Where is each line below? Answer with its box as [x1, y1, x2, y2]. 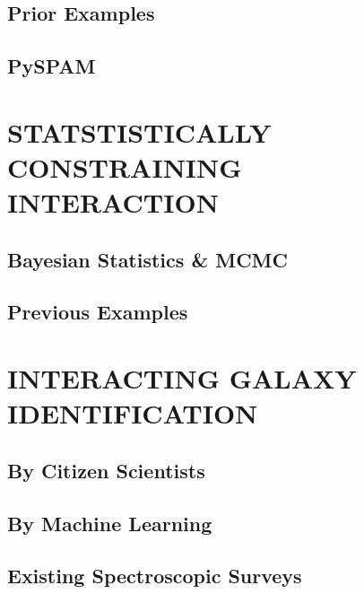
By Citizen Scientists [7, 456, 205, 484]
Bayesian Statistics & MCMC [7, 245, 288, 273]
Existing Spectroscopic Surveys [7, 562, 302, 590]
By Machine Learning [7, 509, 212, 537]
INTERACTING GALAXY [7, 360, 357, 397]
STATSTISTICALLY [7, 113, 272, 150]
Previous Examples [7, 298, 188, 326]
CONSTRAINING [7, 148, 242, 185]
